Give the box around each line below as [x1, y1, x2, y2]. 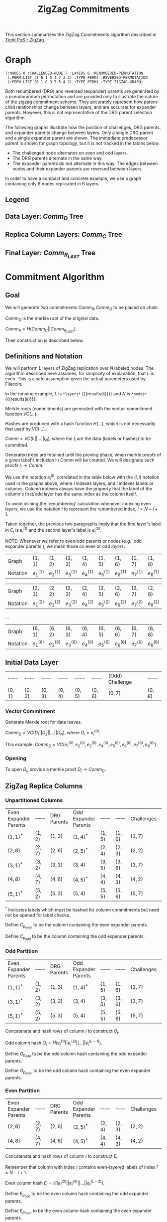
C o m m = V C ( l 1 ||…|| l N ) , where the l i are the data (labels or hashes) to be [5, 436, 151, 443]
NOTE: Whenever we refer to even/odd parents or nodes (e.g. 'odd [5, 538, 142, 544]
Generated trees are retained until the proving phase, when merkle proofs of [5, 452, 162, 458]
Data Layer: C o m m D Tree [5, 212, 83, 222]
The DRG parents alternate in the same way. [12, 155, 103, 161]
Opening [5, 755, 26, 762]
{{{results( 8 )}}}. [5, 396, 37, 402]
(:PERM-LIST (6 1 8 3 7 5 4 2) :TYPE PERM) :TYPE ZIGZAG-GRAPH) [7, 80, 143, 85]
